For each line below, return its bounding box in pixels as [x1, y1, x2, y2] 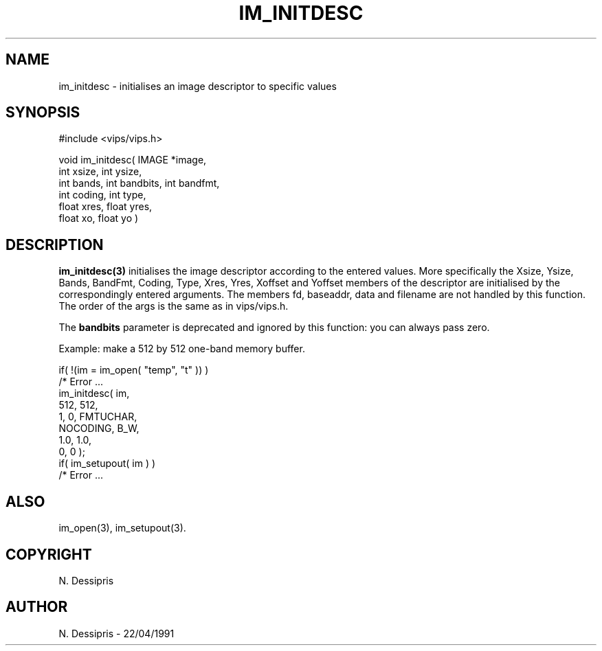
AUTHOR [5, 598, 68, 616]
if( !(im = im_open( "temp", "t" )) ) [58, 364, 209, 376]
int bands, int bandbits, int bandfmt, [58, 177, 220, 190]
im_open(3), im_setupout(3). [58, 522, 186, 534]
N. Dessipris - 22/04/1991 [58, 627, 175, 639]
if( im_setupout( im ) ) [58, 457, 156, 470]
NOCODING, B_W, [58, 422, 140, 435]
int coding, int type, [58, 189, 146, 201]
